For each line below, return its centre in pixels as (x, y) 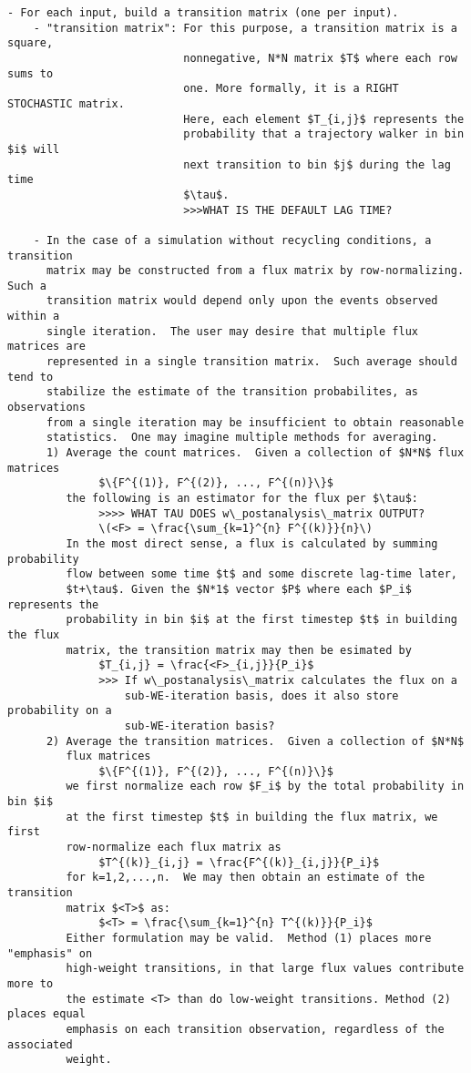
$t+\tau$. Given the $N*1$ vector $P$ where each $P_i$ (239, 589)
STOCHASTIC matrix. (66, 103)
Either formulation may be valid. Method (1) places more (249, 939)
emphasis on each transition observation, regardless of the (255, 1029)
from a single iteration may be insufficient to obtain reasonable (255, 422)
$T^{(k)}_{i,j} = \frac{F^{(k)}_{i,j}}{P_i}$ (239, 862)
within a (34, 317)
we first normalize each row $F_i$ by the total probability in (265, 787)
